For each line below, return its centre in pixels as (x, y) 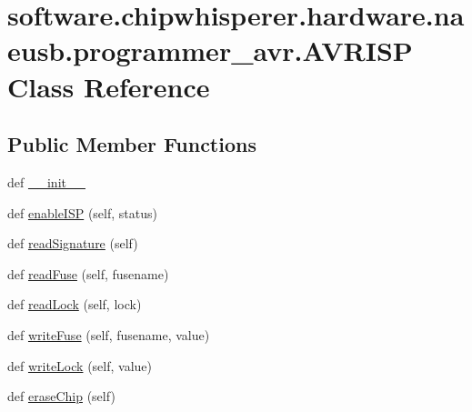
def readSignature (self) (73, 243)
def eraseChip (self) (61, 396)
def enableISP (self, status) (82, 212)
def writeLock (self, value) (80, 365)
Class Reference (109, 86)
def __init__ (46, 181)
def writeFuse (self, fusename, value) (109, 334)
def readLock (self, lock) (75, 304)
